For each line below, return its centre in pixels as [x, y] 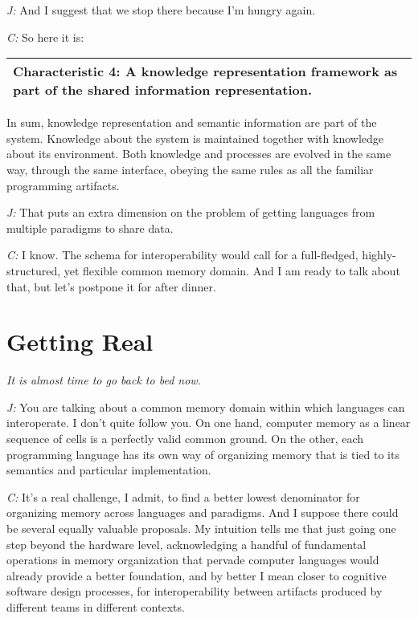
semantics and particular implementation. [109, 470]
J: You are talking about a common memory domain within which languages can [206, 407]
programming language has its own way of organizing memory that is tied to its [203, 454]
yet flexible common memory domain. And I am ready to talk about [232, 270]
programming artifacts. [63, 185]
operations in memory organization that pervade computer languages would [193, 560]
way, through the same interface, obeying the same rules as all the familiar [190, 169]
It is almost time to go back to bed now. [104, 380]
